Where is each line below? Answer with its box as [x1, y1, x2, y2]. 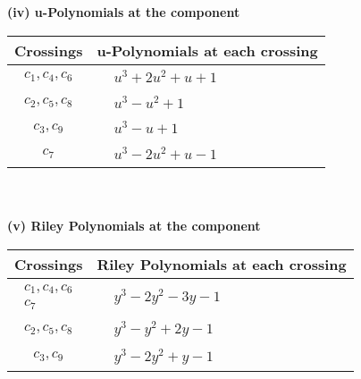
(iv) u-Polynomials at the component [7, 3, 240, 21]
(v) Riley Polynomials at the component [7, 216, 261, 235]
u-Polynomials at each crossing [97, 39, 318, 61]
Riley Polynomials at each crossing [97, 254, 347, 275]
